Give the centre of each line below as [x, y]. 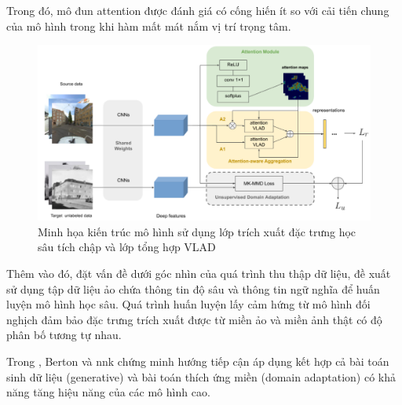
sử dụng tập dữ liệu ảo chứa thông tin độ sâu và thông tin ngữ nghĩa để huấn [193, 288]
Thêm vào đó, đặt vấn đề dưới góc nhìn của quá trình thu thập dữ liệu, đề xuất [199, 273]
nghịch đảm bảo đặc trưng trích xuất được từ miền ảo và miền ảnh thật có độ [194, 319]
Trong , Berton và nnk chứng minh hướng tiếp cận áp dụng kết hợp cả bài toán [198, 361]
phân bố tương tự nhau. [64, 335]
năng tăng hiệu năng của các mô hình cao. [108, 392]
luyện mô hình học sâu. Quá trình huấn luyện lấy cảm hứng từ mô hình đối [188, 304]
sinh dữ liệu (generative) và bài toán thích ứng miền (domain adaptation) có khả [201, 376]
